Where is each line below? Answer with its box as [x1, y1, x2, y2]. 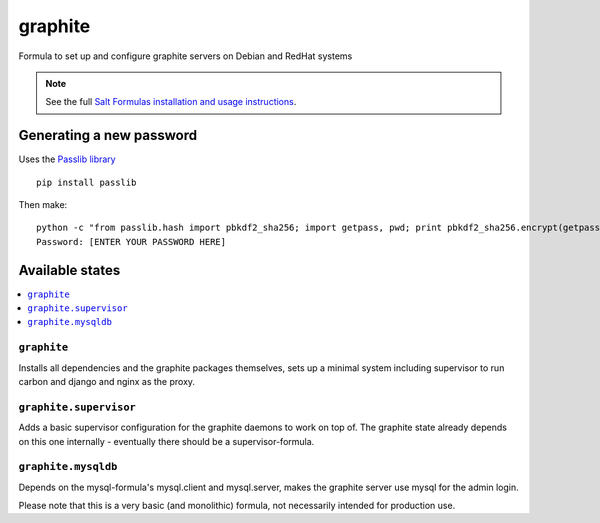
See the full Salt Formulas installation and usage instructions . [45, 96, 297, 108]
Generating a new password [18, 127, 198, 144]
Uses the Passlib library [18, 153, 116, 165]
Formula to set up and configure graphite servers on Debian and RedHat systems [18, 50, 353, 62]
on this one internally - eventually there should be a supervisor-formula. [18, 435, 315, 447]
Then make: [18, 199, 68, 211]
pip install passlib [36, 176, 137, 188]
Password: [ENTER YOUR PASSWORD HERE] [36, 236, 227, 247]
